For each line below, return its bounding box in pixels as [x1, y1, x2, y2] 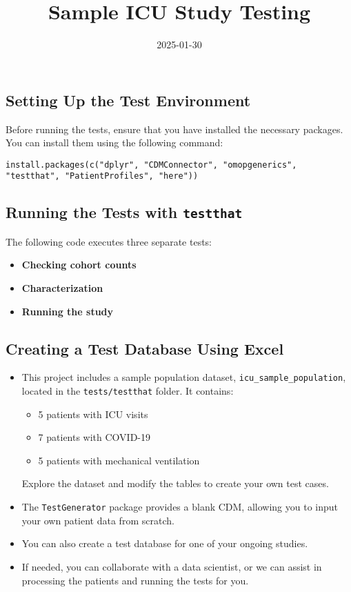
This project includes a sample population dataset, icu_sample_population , [21, 370, 346, 384]
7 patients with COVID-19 [38, 430, 151, 444]
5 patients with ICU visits [38, 406, 148, 421]
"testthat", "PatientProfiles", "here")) [6, 171, 199, 181]
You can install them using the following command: [6, 135, 223, 150]
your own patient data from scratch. [21, 513, 174, 527]
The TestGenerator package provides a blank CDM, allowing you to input [21, 500, 338, 514]
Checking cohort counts [21, 257, 137, 272]
